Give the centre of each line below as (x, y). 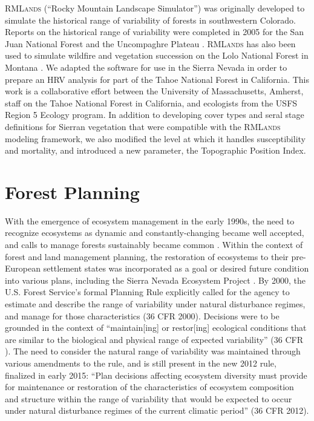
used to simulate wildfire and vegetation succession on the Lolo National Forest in (157, 55)
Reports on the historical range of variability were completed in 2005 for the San (155, 32)
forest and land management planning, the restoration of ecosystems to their (147, 256)
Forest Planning (72, 191)
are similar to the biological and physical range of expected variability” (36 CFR (154, 339)
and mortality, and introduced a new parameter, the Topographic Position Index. (155, 150)
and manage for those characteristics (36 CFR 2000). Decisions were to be (142, 315)
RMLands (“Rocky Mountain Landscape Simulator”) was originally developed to (155, 8)
